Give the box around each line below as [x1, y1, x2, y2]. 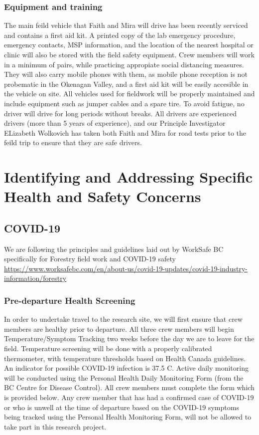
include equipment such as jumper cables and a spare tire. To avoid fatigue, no [4, 98, 245, 108]
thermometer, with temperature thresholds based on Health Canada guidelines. [4, 353, 246, 363]
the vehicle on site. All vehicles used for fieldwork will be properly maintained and [4, 88, 255, 99]
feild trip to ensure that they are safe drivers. [4, 137, 142, 148]
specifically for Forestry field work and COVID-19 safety [4, 253, 176, 264]
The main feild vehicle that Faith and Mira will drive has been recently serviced [4, 20, 248, 30]
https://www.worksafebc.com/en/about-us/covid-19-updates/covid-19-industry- [4, 263, 248, 273]
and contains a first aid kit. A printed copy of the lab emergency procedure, [4, 29, 236, 40]
